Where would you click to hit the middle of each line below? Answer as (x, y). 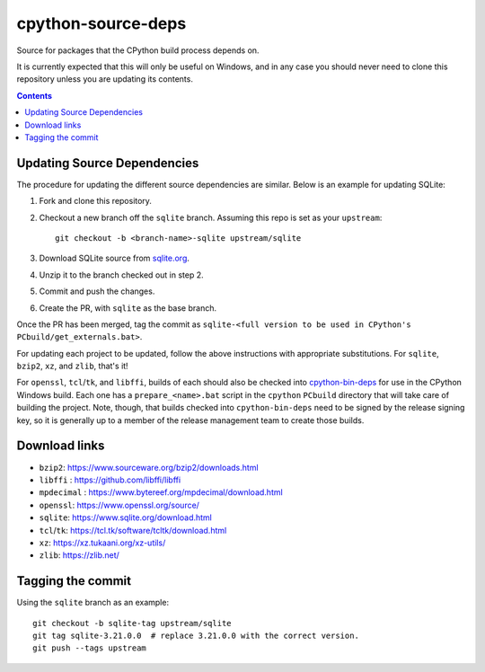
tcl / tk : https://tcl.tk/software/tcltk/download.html (133, 530)
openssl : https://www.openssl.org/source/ (119, 505)
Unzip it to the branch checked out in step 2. (121, 275)
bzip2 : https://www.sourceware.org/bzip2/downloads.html (149, 467)
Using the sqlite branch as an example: (93, 603)
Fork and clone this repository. (96, 201)
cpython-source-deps (101, 23)
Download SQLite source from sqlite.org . (115, 258)
